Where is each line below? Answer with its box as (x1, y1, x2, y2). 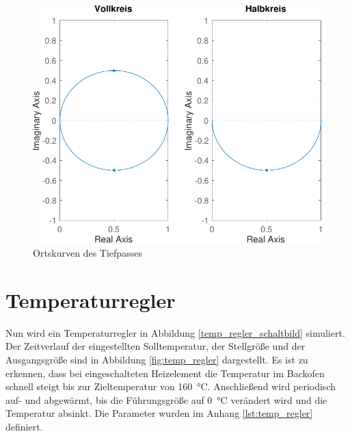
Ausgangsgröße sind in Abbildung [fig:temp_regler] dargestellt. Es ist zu (5, 352, 308, 367)
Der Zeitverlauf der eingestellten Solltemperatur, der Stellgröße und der (5, 339, 306, 353)
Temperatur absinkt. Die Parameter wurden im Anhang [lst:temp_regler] (5, 406, 313, 420)
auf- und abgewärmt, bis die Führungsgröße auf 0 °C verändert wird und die (5, 392, 327, 407)
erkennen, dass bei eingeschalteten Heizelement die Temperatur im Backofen (5, 366, 325, 380)
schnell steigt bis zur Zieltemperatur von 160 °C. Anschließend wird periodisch (5, 379, 336, 394)
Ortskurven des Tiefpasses (33, 246, 142, 260)
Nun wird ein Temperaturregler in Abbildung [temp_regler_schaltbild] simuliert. (5, 325, 345, 339)
